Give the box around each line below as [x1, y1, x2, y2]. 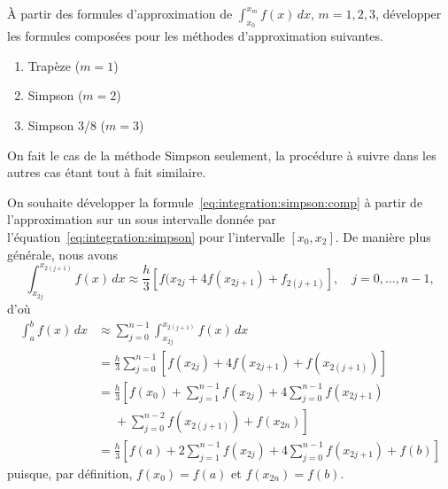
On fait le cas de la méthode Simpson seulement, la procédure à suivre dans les [7, 145, 436, 164]
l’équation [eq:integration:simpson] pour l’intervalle [7, 227, 285, 245]
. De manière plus [335, 227, 431, 245]
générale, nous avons [7, 244, 119, 263]
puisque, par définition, [7, 463, 133, 482]
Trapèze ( [27, 56, 81, 74]
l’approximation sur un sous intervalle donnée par [7, 210, 276, 229]
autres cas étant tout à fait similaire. [7, 163, 206, 182]
